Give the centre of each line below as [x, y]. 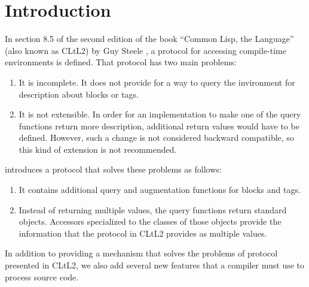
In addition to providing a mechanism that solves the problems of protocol [141, 253]
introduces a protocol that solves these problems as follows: [113, 169]
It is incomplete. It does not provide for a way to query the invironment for [157, 82]
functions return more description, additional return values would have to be [159, 126]
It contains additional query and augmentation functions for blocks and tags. [160, 190]
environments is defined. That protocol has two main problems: [121, 62]
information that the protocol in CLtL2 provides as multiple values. [143, 233]
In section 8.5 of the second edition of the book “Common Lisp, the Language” [149, 39]
